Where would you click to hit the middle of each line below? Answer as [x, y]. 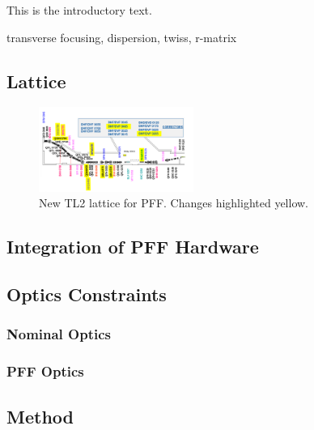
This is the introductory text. [79, 10]
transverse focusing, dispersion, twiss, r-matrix [122, 37]
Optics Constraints [87, 294]
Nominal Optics [59, 334]
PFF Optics [45, 371]
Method [40, 416]
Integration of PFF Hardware [133, 247]
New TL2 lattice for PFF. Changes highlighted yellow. [174, 203]
